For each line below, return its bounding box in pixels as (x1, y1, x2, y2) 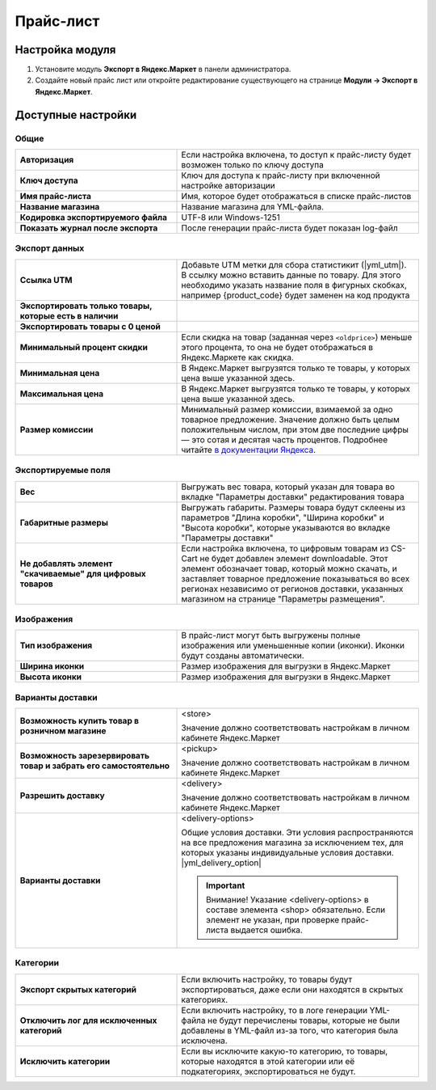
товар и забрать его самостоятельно (19, 760, 170, 771)
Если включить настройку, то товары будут (181, 974, 353, 985)
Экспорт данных (15, 243, 85, 254)
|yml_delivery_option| (181, 857, 262, 868)
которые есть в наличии (19, 310, 119, 321)
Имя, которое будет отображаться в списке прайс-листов (181, 191, 412, 201)
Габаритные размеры (19, 517, 109, 528)
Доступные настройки (15, 108, 137, 121)
